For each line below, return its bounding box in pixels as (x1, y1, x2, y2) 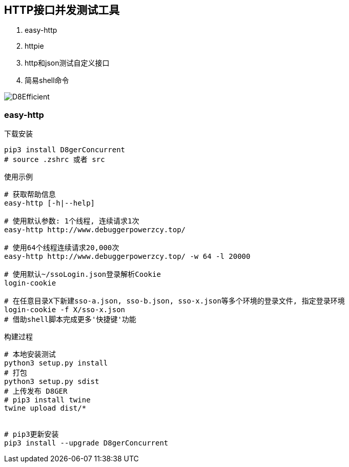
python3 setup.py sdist (4, 377, 99, 386)
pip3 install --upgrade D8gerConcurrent (4, 439, 169, 448)
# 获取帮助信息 (4, 190, 56, 199)
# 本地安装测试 (4, 350, 56, 359)
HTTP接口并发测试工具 (4, 4, 120, 16)
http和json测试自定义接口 (25, 58, 110, 68)
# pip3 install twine (4, 396, 91, 404)
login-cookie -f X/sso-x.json (4, 306, 126, 314)
